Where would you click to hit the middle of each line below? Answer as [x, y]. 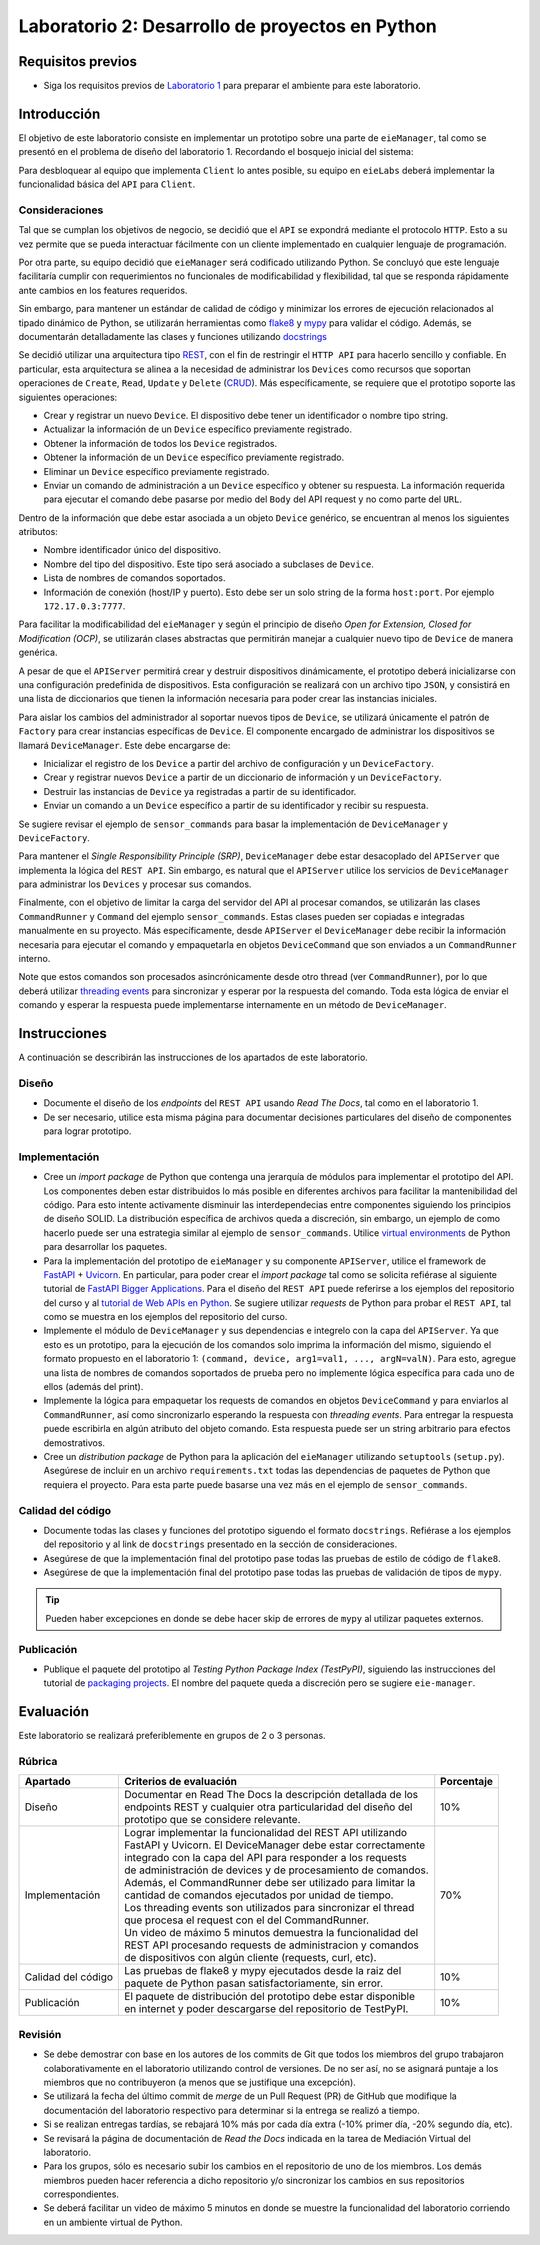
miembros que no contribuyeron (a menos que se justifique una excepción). [200, 2082]
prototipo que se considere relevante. [212, 1820]
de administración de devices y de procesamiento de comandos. [276, 1870]
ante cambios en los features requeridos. [103, 290]
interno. [34, 959]
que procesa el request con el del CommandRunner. [247, 1920]
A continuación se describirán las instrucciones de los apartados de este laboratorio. [193, 1057]
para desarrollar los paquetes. [105, 1247]
